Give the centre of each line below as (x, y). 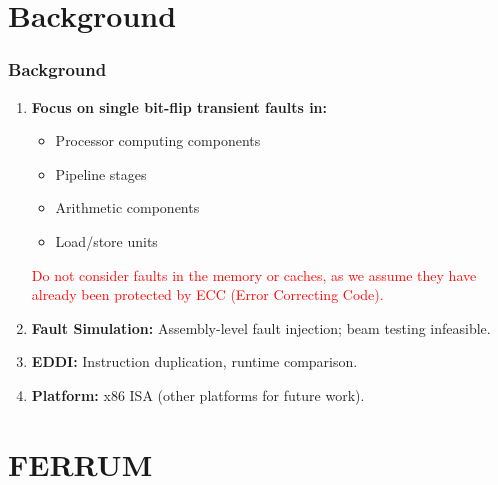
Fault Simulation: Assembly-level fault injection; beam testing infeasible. (261, 327)
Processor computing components (158, 140)
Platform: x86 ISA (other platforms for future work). (198, 394)
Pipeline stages (101, 173)
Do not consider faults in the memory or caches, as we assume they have (254, 274)
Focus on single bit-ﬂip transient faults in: (179, 106)
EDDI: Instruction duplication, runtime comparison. (194, 361)
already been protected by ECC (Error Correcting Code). (207, 294)
